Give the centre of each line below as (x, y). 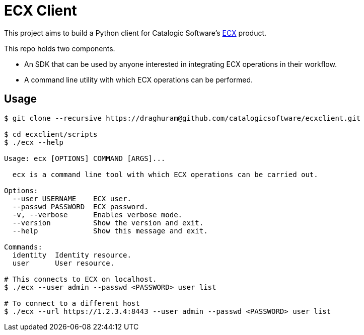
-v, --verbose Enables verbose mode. (97, 215)
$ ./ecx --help (34, 142)
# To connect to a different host (72, 303)
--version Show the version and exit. (108, 223)
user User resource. (63, 263)
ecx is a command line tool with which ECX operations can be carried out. (165, 174)
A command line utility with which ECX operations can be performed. (139, 79)
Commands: (23, 247)
